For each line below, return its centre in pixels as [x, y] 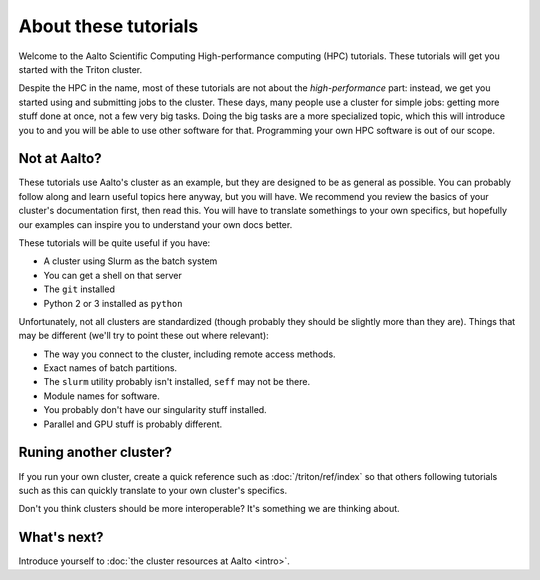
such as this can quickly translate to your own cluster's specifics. [153, 490]
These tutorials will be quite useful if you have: [114, 242]
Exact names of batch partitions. [110, 368]
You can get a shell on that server [112, 275]
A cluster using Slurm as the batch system [130, 261]
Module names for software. [101, 396]
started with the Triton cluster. [80, 69]
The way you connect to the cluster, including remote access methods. [189, 354]
